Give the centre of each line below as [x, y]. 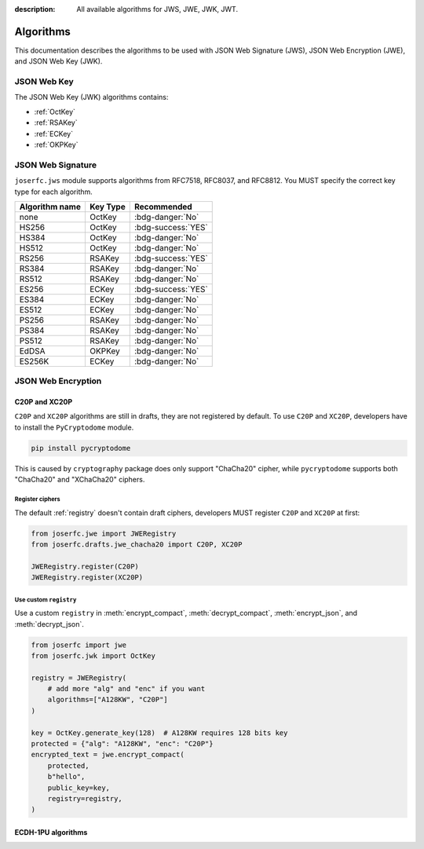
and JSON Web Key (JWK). [58, 61]
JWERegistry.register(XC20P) [87, 578]
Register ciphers [37, 500]
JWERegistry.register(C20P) [85, 566]
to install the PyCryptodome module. [74, 427]
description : [35, 9]
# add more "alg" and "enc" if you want [126, 689]
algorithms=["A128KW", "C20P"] [108, 700]
